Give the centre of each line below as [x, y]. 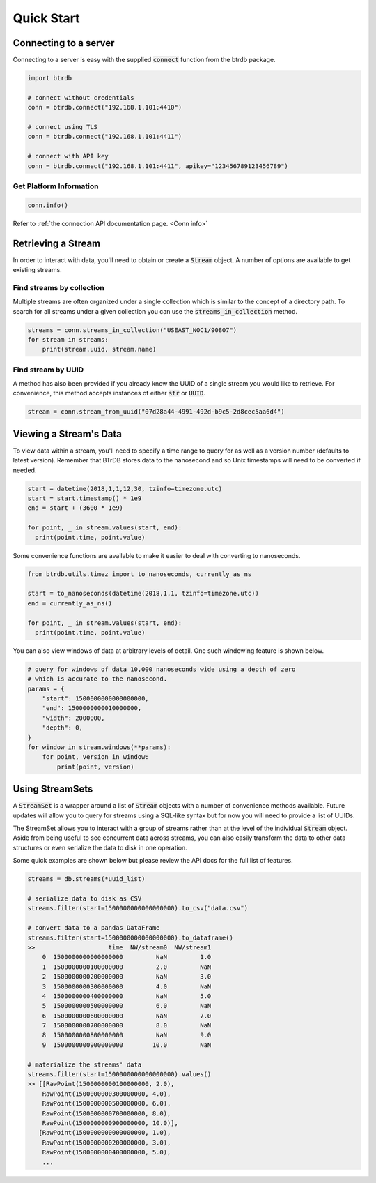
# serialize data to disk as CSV [85, 899]
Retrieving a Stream [57, 243]
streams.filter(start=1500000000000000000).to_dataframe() [130, 937]
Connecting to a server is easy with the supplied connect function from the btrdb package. [144, 60]
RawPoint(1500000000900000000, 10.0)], [110, 1123]
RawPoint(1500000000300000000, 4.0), [107, 1094]
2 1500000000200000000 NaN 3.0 [127, 977]
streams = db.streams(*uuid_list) [86, 879]
